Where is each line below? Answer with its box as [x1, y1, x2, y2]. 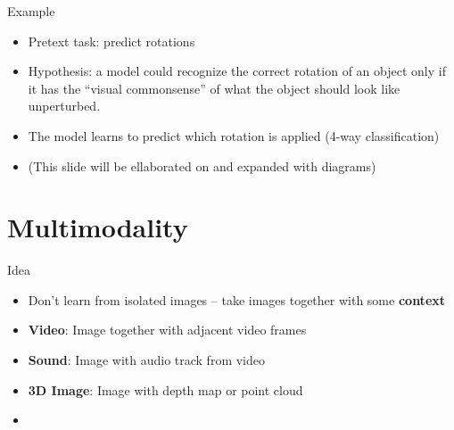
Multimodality [7, 209, 188, 245]
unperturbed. [28, 96, 101, 115]
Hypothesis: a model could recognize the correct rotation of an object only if [28, 62, 446, 80]
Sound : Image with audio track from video [28, 351, 265, 369]
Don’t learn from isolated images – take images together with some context [28, 290, 446, 309]
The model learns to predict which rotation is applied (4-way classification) [28, 126, 440, 145]
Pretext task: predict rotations [28, 31, 195, 50]
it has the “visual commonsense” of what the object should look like [28, 79, 400, 97]
